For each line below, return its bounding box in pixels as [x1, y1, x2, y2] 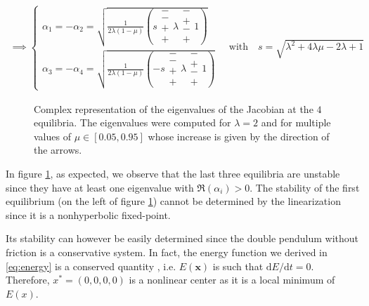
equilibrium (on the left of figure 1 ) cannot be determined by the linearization [6, 194, 341, 208]
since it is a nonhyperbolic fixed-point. [6, 207, 171, 222]
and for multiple [261, 115, 331, 130]
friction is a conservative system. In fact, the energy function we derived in [6, 244, 328, 259]
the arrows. [34, 142, 82, 157]
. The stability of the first [250, 180, 360, 194]
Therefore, [6, 272, 50, 287]
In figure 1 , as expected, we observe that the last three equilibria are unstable [6, 166, 340, 180]
